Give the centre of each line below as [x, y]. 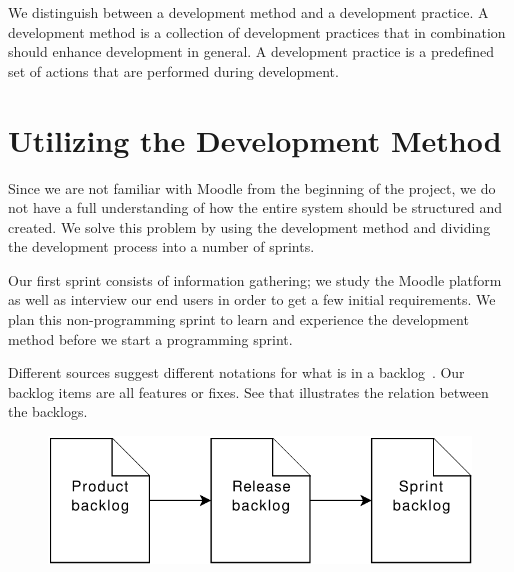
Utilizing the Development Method [255, 139]
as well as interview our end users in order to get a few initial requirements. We [252, 299]
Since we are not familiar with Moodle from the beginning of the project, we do [252, 187]
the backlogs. [48, 411]
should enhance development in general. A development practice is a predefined [251, 51]
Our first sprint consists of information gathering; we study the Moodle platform [255, 279]
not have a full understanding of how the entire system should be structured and [255, 207]
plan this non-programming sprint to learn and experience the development [238, 319]
